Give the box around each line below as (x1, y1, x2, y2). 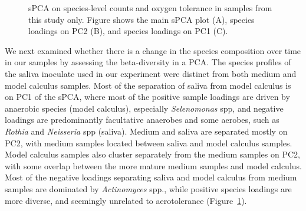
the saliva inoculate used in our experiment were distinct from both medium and (5, 67, 297, 79)
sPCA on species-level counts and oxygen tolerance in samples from (28, 2, 272, 14)
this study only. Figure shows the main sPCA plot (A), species (28, 13, 255, 25)
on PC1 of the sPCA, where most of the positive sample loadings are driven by (5, 91, 290, 103)
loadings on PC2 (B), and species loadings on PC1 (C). (28, 25, 228, 37)
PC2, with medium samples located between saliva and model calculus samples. (5, 136, 292, 149)
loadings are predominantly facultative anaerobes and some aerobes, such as (5, 113, 279, 126)
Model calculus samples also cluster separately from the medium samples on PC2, (5, 148, 300, 160)
